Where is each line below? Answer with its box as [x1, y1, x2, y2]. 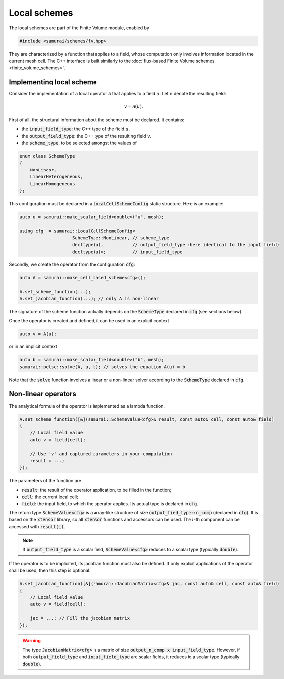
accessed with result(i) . [9, 523, 66, 529]
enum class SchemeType [19, 153, 75, 159]
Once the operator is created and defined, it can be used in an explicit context [9, 318, 169, 324]
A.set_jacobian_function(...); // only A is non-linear [19, 296, 159, 301]
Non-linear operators [9, 390, 77, 398]
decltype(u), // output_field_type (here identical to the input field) [72, 242, 280, 248]
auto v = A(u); [19, 331, 57, 337]
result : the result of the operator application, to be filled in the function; [21, 487, 172, 493]
